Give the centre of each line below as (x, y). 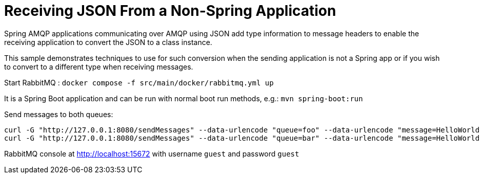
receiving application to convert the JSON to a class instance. (108, 42)
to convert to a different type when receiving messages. (99, 66)
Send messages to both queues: (59, 114)
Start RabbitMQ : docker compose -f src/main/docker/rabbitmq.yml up (139, 82)
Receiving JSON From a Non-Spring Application (170, 11)
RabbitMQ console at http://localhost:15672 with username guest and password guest (152, 153)
